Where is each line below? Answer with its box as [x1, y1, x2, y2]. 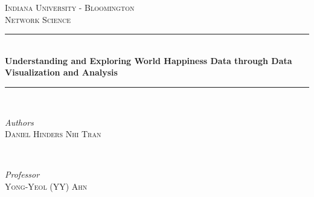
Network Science [5, 13, 71, 25]
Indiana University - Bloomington [5, 1, 135, 13]
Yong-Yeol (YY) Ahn [5, 179, 88, 192]
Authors [5, 115, 34, 128]
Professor [5, 168, 40, 181]
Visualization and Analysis [5, 66, 118, 79]
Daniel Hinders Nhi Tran [5, 128, 101, 140]
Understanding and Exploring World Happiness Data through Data [5, 54, 292, 66]
